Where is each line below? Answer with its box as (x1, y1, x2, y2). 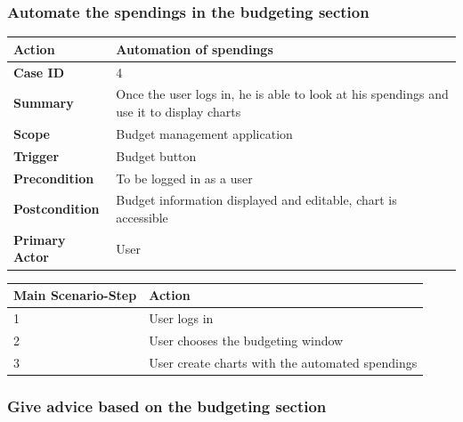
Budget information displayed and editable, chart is (116, 191, 397, 209)
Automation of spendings (116, 39, 273, 58)
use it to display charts (116, 102, 241, 120)
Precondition (13, 168, 94, 187)
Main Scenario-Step (13, 286, 137, 304)
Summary (13, 93, 74, 112)
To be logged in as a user (116, 168, 253, 187)
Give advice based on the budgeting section (7, 394, 327, 417)
